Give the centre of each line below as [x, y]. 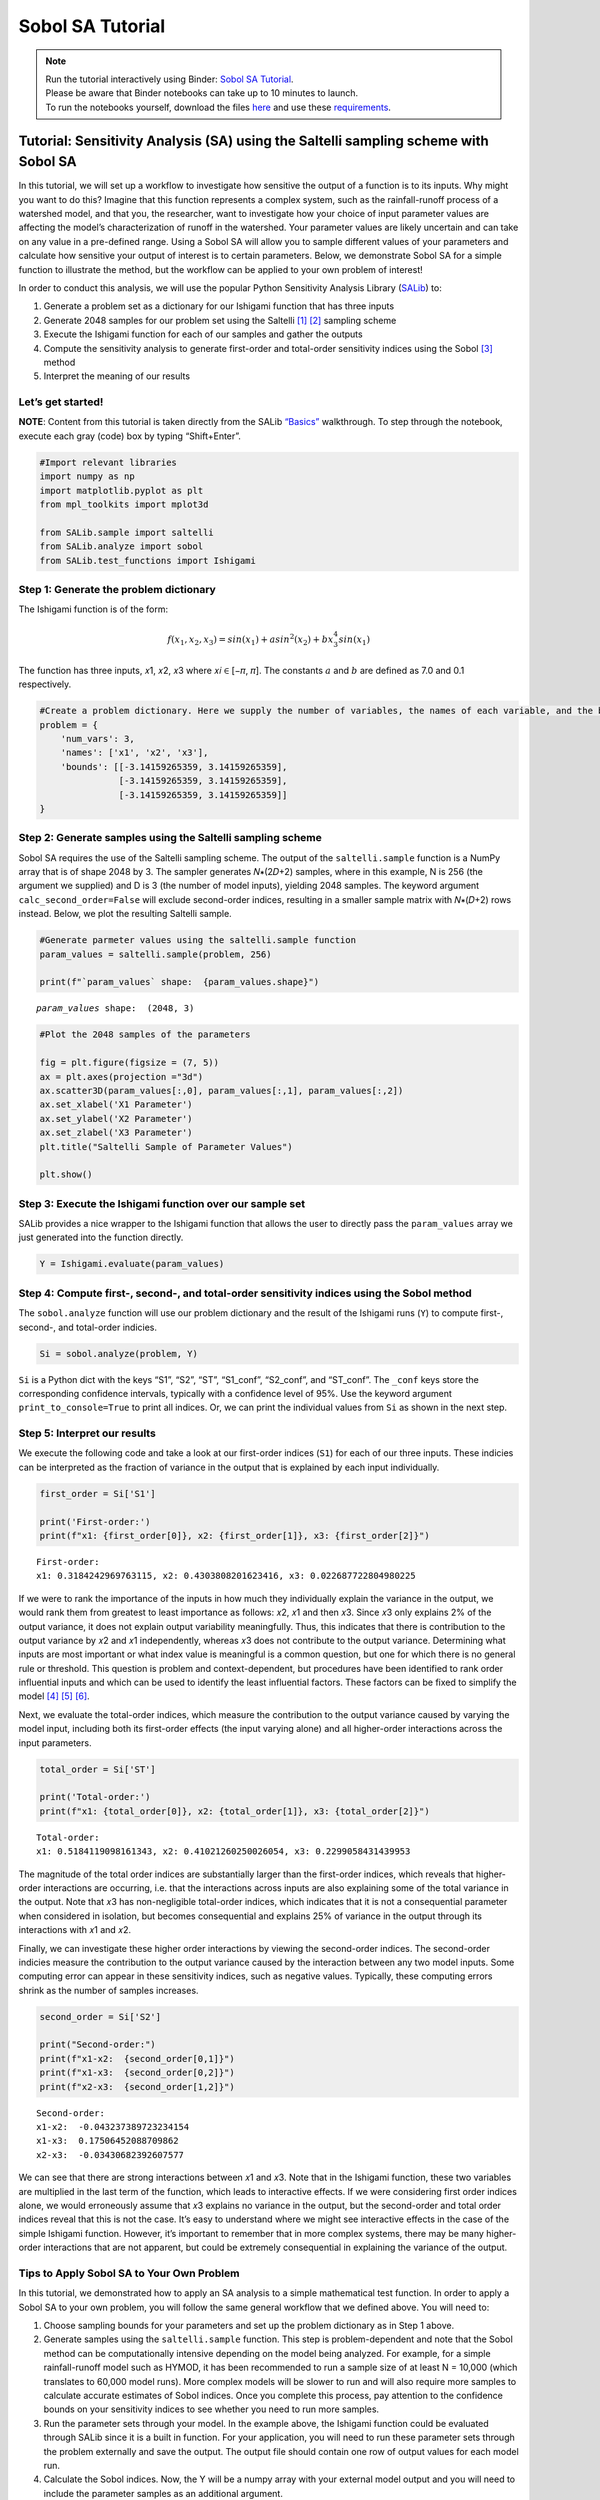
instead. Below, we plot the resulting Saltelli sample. [125, 914]
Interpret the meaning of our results [116, 376]
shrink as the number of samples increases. [108, 1990]
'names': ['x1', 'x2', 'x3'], [134, 753]
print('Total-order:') [95, 1797]
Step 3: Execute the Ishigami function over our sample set [161, 1203]
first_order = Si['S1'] [98, 1493]
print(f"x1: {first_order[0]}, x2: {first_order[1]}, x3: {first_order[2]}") [234, 1535]
